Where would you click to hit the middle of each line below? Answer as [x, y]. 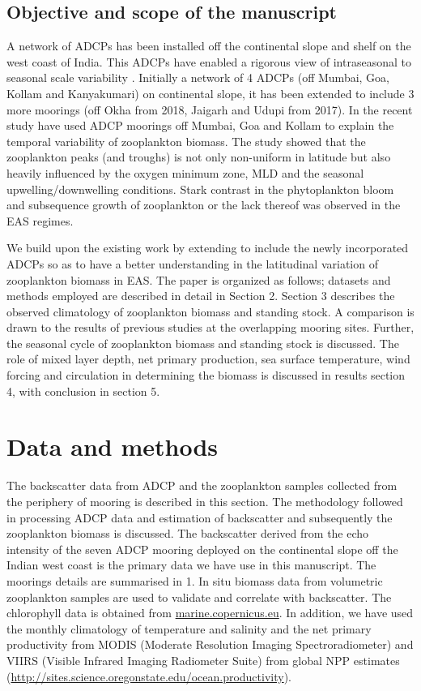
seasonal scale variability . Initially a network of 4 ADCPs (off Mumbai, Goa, [198, 77]
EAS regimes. [40, 220]
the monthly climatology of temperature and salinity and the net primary [189, 628]
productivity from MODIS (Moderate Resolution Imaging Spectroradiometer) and [210, 644]
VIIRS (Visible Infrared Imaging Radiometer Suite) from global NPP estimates [203, 660]
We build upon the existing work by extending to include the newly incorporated [208, 248]
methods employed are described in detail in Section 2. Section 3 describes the [201, 296]
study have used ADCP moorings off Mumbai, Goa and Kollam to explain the [200, 125]
